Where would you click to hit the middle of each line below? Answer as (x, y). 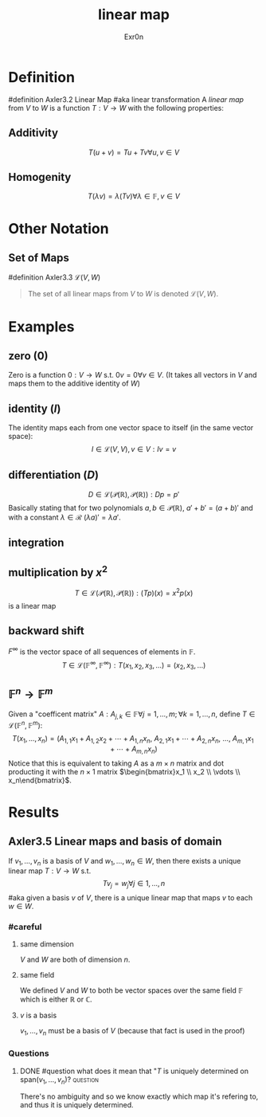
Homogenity (40, 177)
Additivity (33, 133)
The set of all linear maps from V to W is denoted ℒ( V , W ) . (123, 294)
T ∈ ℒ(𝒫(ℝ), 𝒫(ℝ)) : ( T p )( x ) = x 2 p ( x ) (134, 592)
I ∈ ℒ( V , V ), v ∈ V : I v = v (134, 449)
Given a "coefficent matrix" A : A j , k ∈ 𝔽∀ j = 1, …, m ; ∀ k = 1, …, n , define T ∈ (132, 715)
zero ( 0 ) (29, 356)
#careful (25, 927)
